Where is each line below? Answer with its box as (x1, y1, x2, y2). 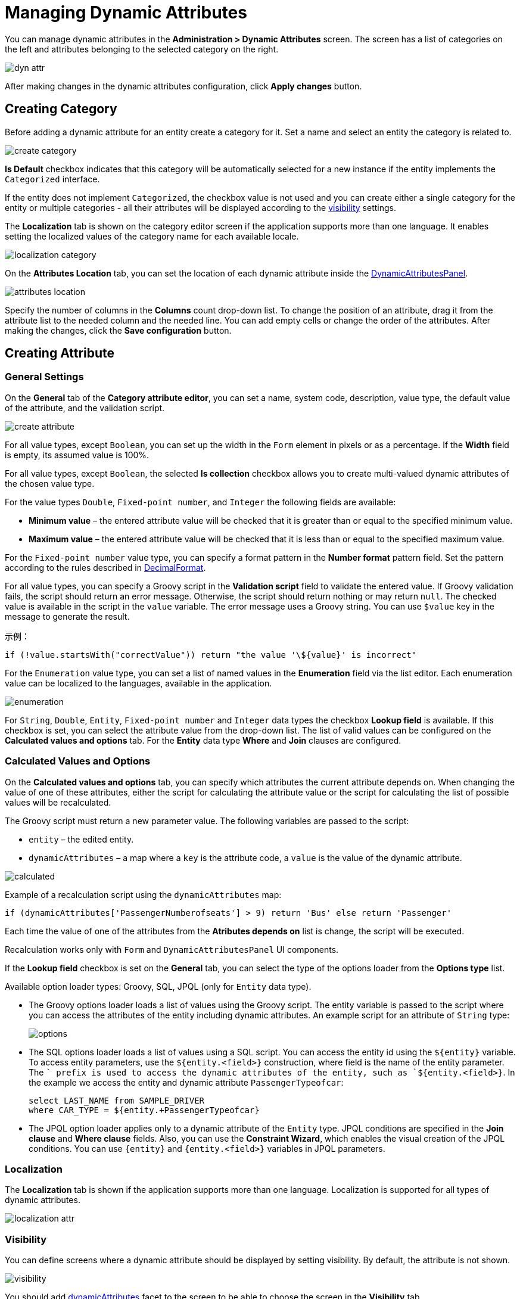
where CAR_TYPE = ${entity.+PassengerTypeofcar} (29, 1105, 260, 1115)
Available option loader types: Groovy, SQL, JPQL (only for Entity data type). (5, 981, 312, 992)
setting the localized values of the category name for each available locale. (5, 231, 299, 241)
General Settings (5, 371, 84, 383)
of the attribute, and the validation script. (5, 402, 165, 413)
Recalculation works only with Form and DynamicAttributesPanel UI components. (5, 944, 339, 955)
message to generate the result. (5, 611, 130, 621)
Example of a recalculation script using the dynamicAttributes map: (5, 889, 282, 900)
